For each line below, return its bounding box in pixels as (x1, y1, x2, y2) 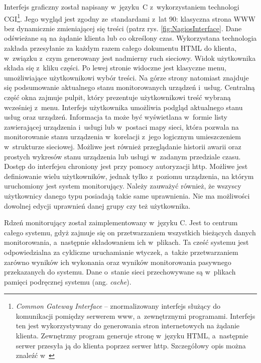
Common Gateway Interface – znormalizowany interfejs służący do (16, 301, 221, 311)
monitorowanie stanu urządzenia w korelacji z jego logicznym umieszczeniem (4, 131, 241, 142)
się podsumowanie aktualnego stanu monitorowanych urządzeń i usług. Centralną (4, 82, 255, 93)
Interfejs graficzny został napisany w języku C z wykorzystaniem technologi (4, 2, 239, 12)
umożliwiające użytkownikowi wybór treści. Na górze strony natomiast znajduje (4, 72, 249, 82)
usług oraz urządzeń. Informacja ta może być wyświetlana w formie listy (4, 112, 227, 122)
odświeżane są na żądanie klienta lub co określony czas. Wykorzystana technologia (4, 33, 257, 43)
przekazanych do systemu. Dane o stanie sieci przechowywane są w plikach (4, 266, 236, 277)
